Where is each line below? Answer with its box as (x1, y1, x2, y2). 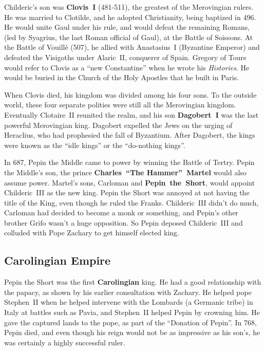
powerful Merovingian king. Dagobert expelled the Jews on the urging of (4, 119, 233, 130)
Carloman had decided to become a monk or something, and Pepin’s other (4, 207, 238, 218)
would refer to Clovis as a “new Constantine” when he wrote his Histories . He (4, 62, 250, 72)
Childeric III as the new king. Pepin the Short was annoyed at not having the (4, 187, 250, 198)
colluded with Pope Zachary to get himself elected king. (4, 227, 179, 238)
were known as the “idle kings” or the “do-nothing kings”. (4, 139, 185, 150)
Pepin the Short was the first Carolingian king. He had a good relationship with (4, 276, 261, 287)
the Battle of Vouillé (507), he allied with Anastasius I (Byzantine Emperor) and (4, 42, 260, 52)
